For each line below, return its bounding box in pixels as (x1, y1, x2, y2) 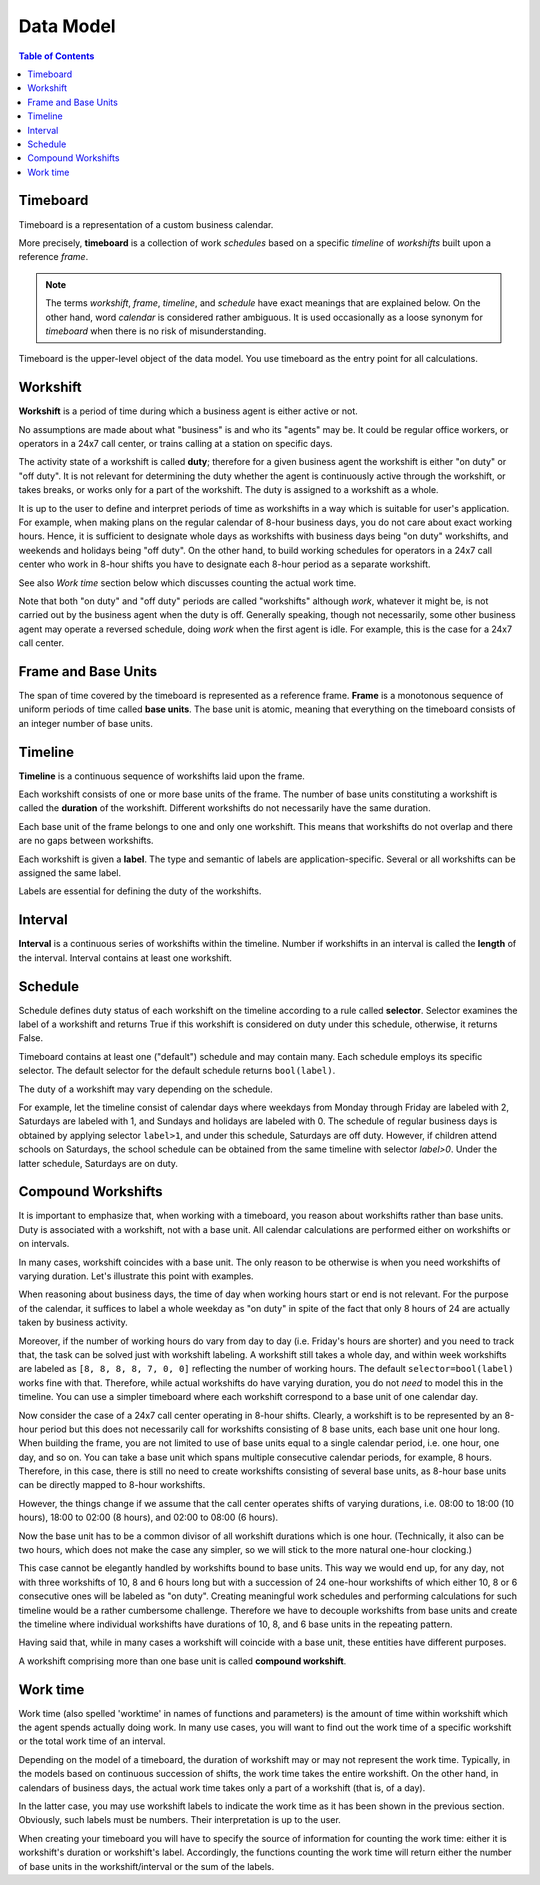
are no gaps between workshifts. (18, 835, 154, 847)
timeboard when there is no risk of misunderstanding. (45, 325, 267, 337)
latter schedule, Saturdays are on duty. (18, 1157, 179, 1169)
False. (18, 1032, 44, 1044)
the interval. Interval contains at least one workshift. (18, 951, 232, 964)
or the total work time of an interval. (18, 1735, 166, 1747)
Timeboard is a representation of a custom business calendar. (18, 218, 274, 230)
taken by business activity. (18, 1316, 129, 1329)
